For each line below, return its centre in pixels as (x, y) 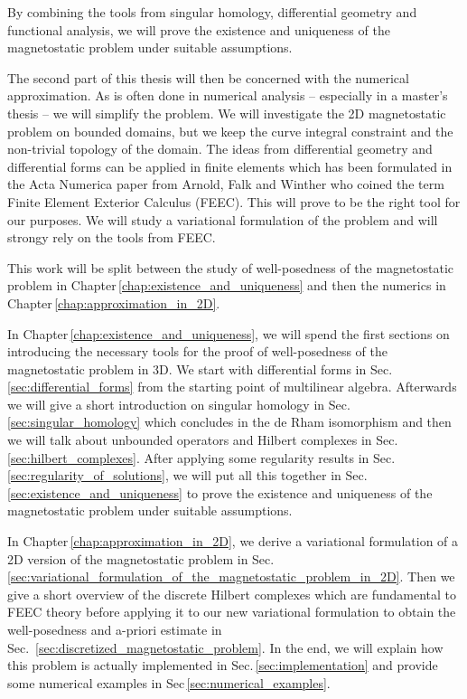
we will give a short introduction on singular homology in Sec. (179, 404)
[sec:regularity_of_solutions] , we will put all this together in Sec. (187, 475)
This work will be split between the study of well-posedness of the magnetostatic (231, 267)
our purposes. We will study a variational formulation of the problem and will (223, 219)
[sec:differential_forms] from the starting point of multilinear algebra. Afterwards (232, 387)
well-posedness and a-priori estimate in (115, 629)
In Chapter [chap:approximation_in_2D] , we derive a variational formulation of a (233, 541)
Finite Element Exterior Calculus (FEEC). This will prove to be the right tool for (234, 201)
